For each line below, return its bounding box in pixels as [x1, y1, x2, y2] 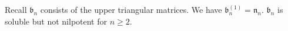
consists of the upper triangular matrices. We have [40, 4, 222, 15]
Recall [5, 4, 27, 15]
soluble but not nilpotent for [5, 15, 107, 27]
